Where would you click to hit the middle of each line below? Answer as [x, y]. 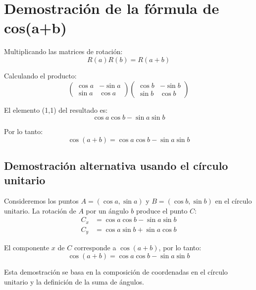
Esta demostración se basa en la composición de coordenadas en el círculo [116, 272]
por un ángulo [107, 210]
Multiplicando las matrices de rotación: [63, 51]
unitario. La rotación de [40, 210]
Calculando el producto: [40, 75]
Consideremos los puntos [41, 201]
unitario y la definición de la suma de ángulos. [74, 281]
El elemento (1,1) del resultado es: [56, 109]
